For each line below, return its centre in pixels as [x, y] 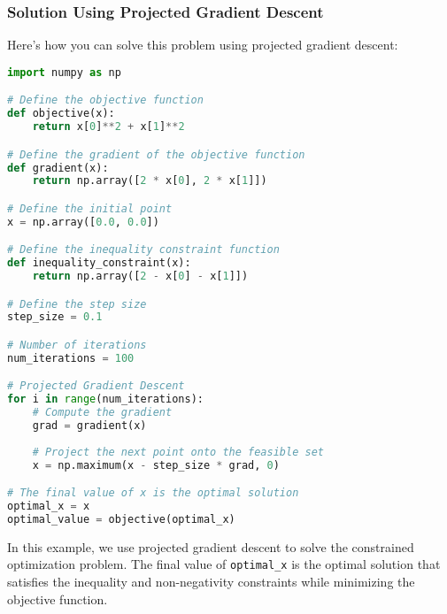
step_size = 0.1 [55, 317]
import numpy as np [64, 72]
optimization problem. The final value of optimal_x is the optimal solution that [224, 564]
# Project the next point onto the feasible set [178, 452]
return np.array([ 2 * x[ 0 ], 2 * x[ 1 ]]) [150, 181]
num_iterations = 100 [71, 358]
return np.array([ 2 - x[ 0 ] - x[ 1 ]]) [140, 276]
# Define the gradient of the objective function [156, 154]
